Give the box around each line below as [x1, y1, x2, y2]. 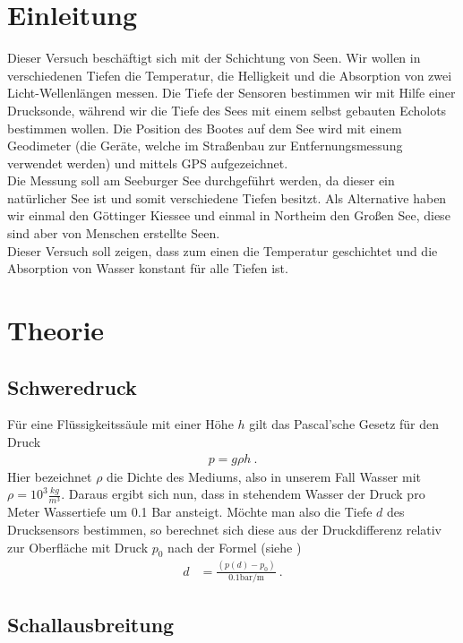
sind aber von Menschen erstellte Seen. [7, 224, 220, 243]
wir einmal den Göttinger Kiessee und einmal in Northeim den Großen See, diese [7, 206, 450, 225]
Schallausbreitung [7, 611, 175, 639]
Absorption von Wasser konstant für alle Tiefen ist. [7, 259, 288, 278]
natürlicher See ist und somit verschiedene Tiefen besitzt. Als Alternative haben [7, 188, 447, 207]
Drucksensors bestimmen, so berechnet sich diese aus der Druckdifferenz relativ [7, 519, 442, 538]
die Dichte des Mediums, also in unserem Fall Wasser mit [107, 467, 422, 485]
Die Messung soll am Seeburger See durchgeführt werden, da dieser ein [7, 171, 395, 190]
